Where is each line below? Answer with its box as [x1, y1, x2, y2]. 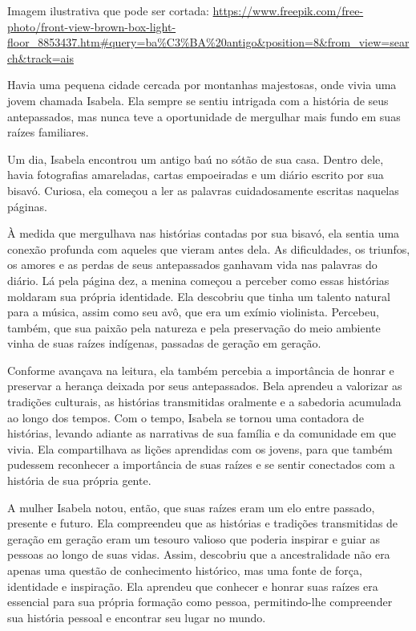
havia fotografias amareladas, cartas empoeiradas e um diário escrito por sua [7, 166, 384, 183]
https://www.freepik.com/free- [212, 2, 364, 18]
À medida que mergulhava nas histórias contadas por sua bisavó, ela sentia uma [7, 225, 400, 242]
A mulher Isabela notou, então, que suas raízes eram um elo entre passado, [7, 499, 375, 515]
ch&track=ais [7, 49, 74, 66]
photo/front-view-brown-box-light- [7, 18, 176, 35]
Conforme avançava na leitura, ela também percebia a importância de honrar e [7, 361, 394, 378]
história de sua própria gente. [7, 472, 151, 489]
